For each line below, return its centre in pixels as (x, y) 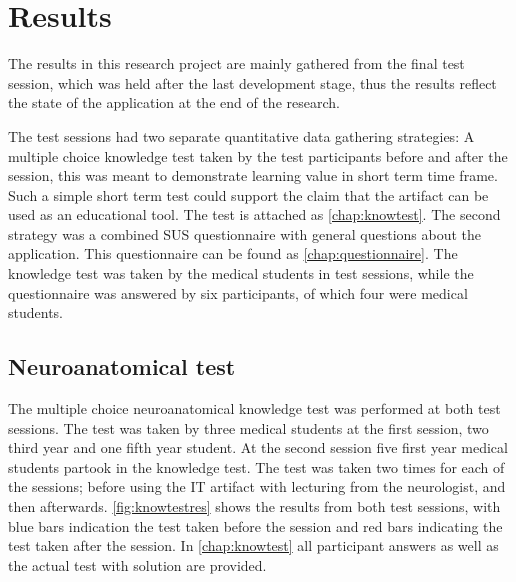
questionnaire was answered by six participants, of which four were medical (238, 292)
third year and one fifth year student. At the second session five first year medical (258, 447)
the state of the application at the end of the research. (174, 102)
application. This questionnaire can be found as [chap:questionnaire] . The (233, 253)
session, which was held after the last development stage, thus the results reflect (252, 82)
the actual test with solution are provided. (137, 564)
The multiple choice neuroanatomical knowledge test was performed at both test (254, 408)
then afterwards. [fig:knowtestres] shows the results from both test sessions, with (254, 506)
